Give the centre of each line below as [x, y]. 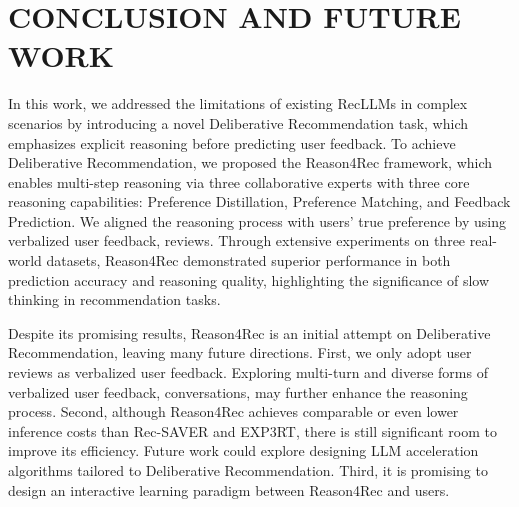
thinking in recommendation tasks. [114, 299]
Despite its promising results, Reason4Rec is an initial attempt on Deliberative [249, 332]
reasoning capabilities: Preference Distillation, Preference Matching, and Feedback [259, 201]
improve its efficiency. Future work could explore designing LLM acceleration [243, 450]
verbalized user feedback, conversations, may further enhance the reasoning [238, 391]
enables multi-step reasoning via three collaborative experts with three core [239, 181]
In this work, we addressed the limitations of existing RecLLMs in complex [238, 103]
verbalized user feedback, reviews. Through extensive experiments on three [237, 240]
